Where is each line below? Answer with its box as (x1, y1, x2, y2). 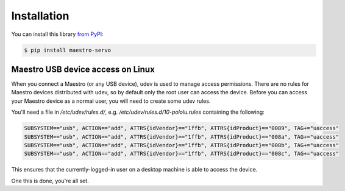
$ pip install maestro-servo (24, 46, 112, 54)
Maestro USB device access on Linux (11, 64, 155, 74)
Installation (11, 9, 69, 23)
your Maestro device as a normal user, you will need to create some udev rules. (11, 97, 211, 105)
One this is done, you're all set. (11, 177, 90, 184)
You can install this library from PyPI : (11, 30, 104, 38)
